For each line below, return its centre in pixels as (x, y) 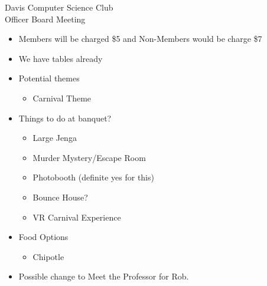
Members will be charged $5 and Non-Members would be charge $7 (140, 39)
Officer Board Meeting (45, 19)
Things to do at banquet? (65, 118)
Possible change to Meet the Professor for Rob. (104, 276)
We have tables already (61, 58)
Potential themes (49, 78)
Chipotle (48, 256)
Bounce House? (60, 197)
